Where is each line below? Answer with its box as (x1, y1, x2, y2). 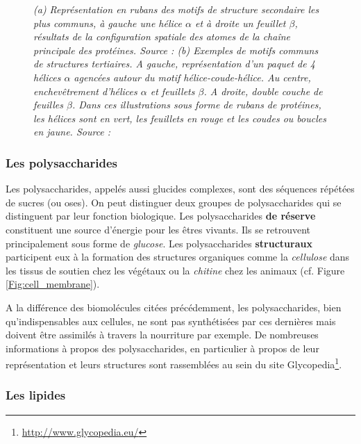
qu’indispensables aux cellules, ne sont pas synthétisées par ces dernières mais (6, 313, 336, 328)
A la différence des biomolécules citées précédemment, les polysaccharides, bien (6, 299, 342, 314)
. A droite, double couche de (203, 83, 323, 98)
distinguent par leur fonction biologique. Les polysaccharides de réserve (6, 208, 316, 223)
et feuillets (150, 83, 195, 98)
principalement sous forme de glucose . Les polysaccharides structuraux (6, 236, 312, 250)
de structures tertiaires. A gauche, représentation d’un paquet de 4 (33, 56, 315, 71)
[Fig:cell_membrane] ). (6, 277, 100, 291)
